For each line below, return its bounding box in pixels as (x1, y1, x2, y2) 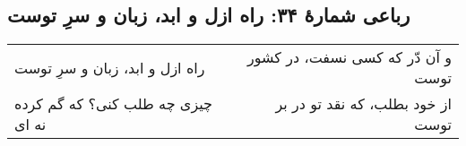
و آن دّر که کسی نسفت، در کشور (247, 47, 452, 68)
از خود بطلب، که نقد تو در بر (275, 93, 452, 115)
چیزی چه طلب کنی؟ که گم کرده (14, 93, 212, 115)
